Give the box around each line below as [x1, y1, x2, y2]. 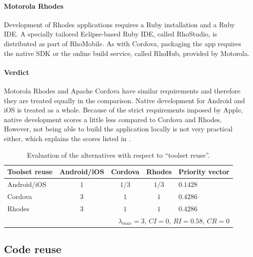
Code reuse [4, 241, 61, 256]
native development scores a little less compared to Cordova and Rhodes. [4, 114, 222, 124]
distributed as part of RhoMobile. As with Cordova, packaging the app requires [4, 38, 241, 48]
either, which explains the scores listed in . [4, 133, 131, 143]
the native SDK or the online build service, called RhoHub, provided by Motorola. [4, 48, 250, 58]
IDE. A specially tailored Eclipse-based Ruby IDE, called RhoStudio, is [4, 29, 217, 39]
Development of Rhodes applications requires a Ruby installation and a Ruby [4, 19, 235, 29]
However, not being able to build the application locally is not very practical [4, 124, 233, 134]
